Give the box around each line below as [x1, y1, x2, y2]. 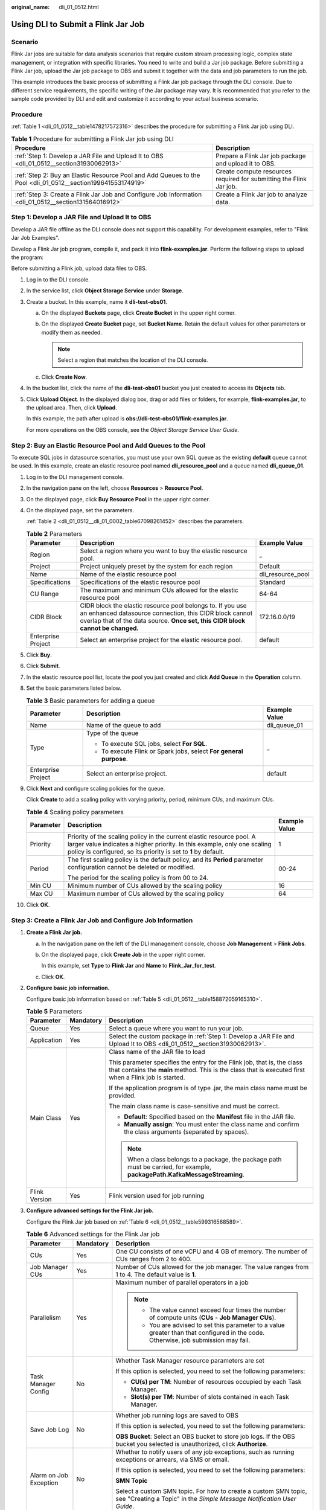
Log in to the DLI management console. [26, 473, 124, 480]
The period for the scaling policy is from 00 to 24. [67, 873, 208, 882]
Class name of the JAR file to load [109, 1048, 205, 1056]
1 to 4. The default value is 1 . [115, 1270, 196, 1279]
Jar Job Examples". [11, 234, 60, 242]
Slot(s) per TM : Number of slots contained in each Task [130, 1392, 289, 1401]
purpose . [101, 754, 128, 763]
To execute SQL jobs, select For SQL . [101, 739, 208, 748]
